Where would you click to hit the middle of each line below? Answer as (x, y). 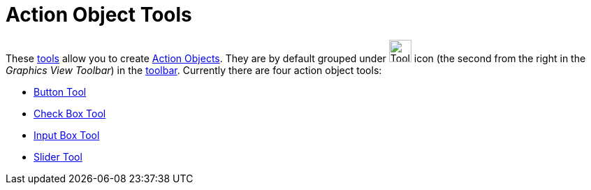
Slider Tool (58, 156)
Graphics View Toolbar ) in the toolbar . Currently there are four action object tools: (194, 70)
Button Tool (60, 92)
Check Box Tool (70, 113)
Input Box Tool (67, 135)
